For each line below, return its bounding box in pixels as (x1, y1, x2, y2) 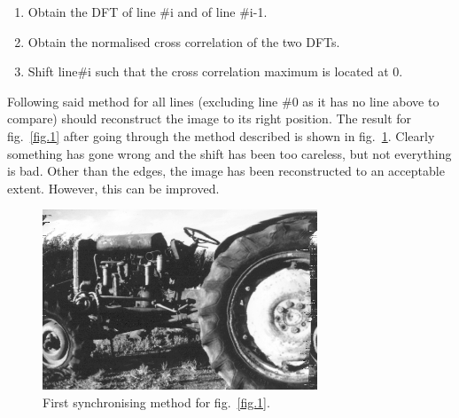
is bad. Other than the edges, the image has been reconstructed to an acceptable (7, 162, 445, 180)
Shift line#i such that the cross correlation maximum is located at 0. (27, 62, 403, 81)
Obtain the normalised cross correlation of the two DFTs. (27, 32, 340, 51)
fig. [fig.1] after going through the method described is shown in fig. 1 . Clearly (7, 126, 435, 145)
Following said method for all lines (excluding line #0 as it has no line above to (7, 91, 440, 110)
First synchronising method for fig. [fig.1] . (43, 392, 270, 411)
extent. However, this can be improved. (7, 178, 220, 197)
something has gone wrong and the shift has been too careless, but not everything (7, 144, 452, 162)
